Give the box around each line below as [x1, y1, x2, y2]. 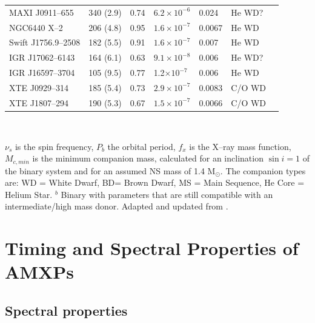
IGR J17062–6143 [9, 51, 75, 64]
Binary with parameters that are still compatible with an [61, 188, 273, 200]
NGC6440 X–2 [9, 21, 63, 33]
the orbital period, [107, 140, 176, 152]
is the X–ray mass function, [189, 140, 291, 152]
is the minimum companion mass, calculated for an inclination [32, 152, 264, 165]
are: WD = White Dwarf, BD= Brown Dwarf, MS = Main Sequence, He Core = [5, 176, 305, 189]
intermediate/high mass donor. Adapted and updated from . [5, 200, 228, 212]
